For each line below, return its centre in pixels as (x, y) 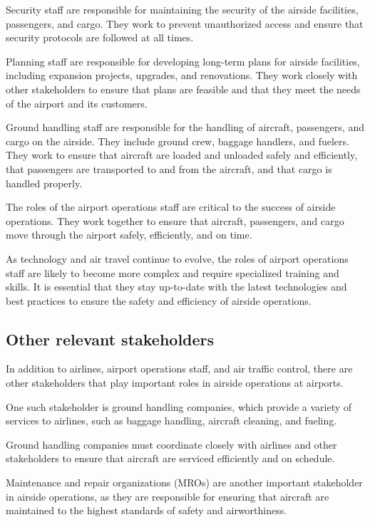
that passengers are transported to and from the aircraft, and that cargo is (169, 168)
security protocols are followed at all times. (100, 37)
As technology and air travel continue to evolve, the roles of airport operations (177, 258)
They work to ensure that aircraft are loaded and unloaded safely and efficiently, (182, 155)
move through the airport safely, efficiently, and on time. (129, 235)
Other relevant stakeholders (110, 339)
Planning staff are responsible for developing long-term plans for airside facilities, (183, 61)
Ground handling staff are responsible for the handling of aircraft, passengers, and (185, 127)
